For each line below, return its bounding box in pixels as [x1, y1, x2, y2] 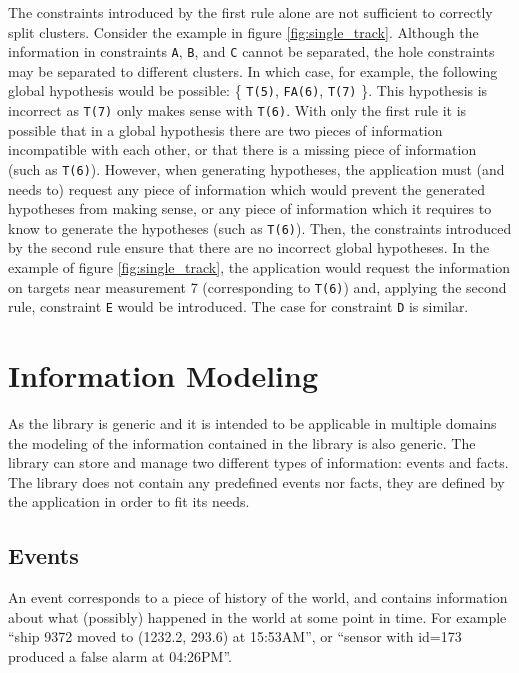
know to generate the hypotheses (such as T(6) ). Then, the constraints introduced [8, 217, 512, 238]
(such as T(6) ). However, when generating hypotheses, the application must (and [8, 158, 505, 179]
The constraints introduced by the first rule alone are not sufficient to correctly [8, 2, 493, 22]
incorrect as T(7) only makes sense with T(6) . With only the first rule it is [8, 100, 467, 121]
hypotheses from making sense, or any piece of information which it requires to [8, 198, 492, 219]
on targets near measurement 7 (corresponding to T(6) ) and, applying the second [8, 276, 507, 297]
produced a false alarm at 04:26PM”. [8, 646, 232, 667]
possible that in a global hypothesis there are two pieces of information [8, 119, 443, 140]
